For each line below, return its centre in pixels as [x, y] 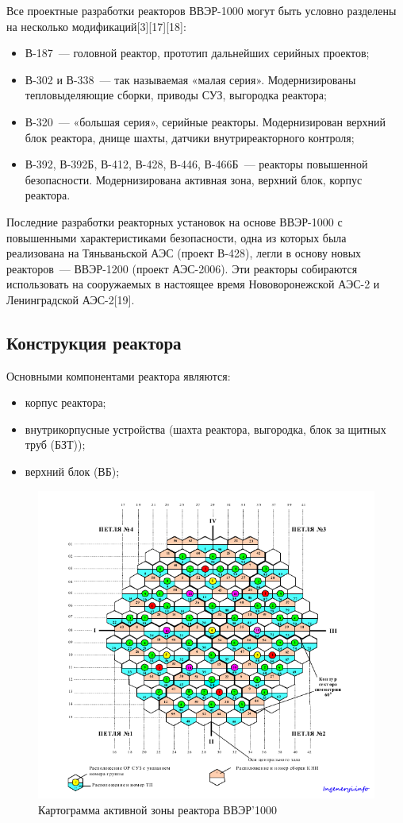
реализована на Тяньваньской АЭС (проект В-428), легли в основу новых [184, 253]
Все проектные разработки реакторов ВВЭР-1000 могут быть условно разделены [201, 10]
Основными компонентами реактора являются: [119, 375]
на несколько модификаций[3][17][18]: [96, 26]
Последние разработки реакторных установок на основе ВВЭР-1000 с [175, 221]
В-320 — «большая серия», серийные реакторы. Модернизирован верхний [205, 121]
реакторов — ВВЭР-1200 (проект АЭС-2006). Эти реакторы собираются [182, 268]
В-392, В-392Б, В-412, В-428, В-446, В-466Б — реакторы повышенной [196, 164]
